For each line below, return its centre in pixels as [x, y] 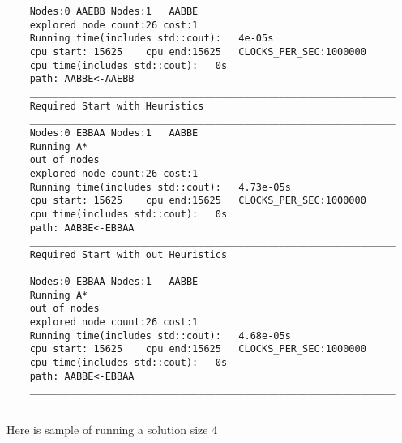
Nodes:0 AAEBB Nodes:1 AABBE [114, 11]
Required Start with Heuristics [117, 106]
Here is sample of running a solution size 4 [112, 429]
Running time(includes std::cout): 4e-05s [152, 39]
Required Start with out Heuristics [128, 254]
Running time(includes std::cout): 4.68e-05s [160, 335]
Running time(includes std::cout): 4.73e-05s [160, 187]
